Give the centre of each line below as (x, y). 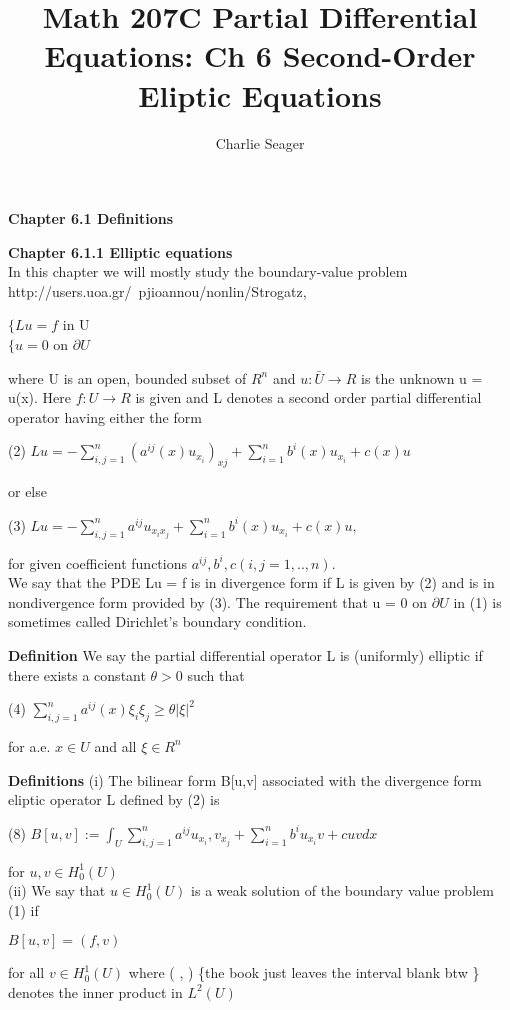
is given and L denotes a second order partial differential (308, 397)
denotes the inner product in (95, 991)
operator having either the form (105, 416)
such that (216, 674)
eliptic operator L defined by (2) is (114, 799)
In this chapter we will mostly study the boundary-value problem (208, 271)
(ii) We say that (57, 890)
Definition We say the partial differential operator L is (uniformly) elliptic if (245, 655)
